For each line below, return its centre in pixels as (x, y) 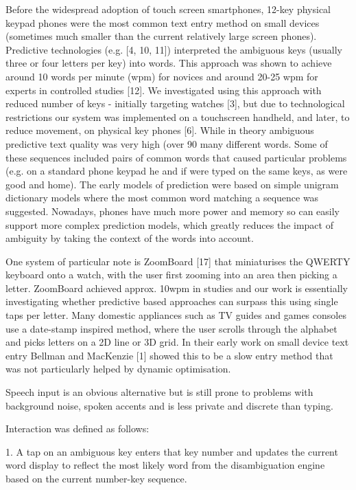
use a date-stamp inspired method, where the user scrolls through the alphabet (171, 328)
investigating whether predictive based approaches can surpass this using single (172, 301)
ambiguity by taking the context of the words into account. (130, 238)
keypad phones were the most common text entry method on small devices (163, 22)
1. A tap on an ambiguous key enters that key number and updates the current (172, 451)
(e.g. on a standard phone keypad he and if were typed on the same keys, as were (177, 171)
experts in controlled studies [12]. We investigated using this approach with (164, 90)
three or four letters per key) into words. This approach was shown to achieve (169, 63)
